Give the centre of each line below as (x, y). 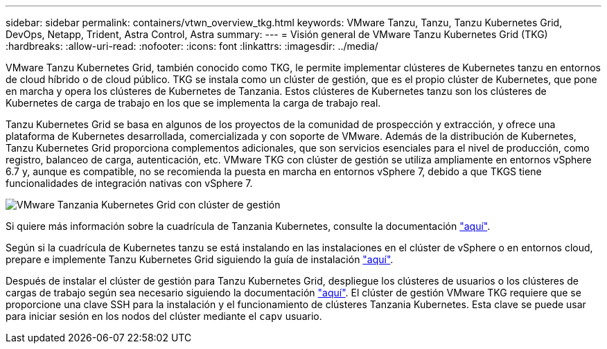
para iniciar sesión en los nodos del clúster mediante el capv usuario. (164, 316)
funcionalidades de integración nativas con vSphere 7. (129, 183)
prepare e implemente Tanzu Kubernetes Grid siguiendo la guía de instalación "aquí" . (200, 259)
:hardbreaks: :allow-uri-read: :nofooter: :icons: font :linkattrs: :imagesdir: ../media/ (192, 46)
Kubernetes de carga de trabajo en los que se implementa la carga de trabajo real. (193, 103)
